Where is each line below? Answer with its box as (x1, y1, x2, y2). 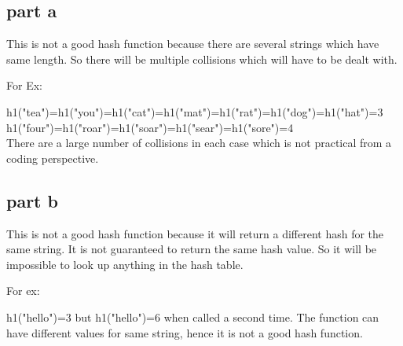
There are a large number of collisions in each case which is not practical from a (6, 134, 392, 151)
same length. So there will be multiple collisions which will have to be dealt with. (6, 50, 398, 67)
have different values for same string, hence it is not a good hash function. (6, 324, 363, 340)
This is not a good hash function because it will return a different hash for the (6, 225, 384, 241)
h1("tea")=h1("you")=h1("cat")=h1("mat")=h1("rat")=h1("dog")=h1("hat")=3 (6, 103, 383, 120)
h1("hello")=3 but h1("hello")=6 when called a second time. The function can (6, 308, 379, 325)
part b (6, 188, 58, 212)
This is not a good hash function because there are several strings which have (6, 35, 379, 52)
